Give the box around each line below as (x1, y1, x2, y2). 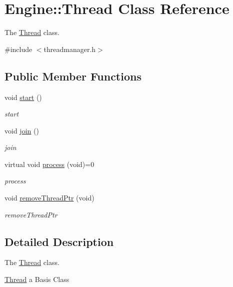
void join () (4, 125, 39, 135)
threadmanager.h (43, 43, 96, 54)
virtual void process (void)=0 (4, 158, 94, 169)
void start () (4, 91, 42, 102)
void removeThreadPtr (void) (4, 192, 94, 203)
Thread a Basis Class (4, 274, 69, 284)
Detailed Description (4, 233, 114, 249)
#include (4, 43, 32, 54)
